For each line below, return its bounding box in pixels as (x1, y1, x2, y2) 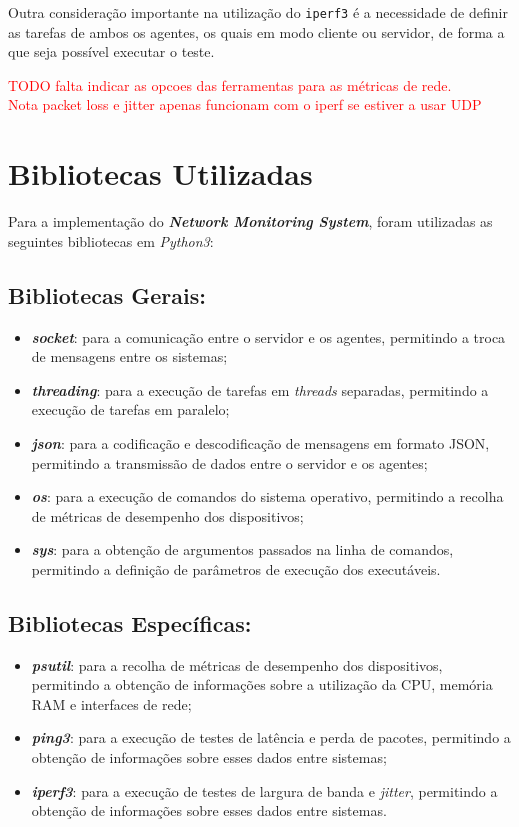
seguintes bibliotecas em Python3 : (8, 230, 214, 251)
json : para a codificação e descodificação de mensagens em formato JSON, (31, 432, 490, 453)
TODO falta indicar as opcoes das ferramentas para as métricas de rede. (8, 74, 452, 95)
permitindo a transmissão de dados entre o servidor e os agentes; (31, 452, 428, 473)
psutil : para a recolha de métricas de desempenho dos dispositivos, (31, 654, 443, 675)
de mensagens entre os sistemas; (31, 346, 228, 367)
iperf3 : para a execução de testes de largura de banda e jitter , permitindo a (31, 780, 498, 801)
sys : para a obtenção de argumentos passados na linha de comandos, (31, 539, 454, 560)
